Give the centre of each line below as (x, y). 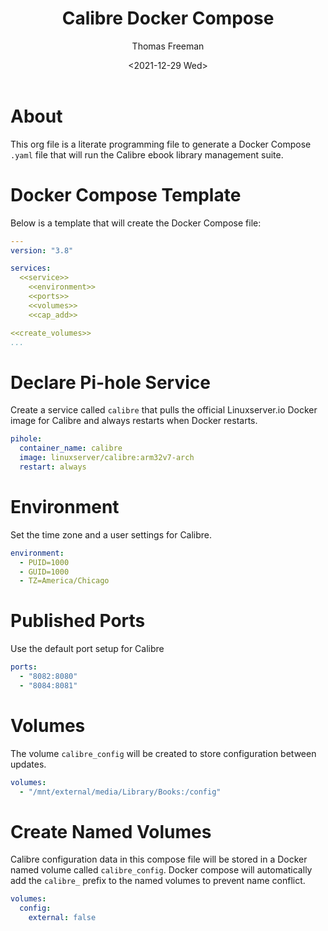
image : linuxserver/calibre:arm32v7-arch (107, 458)
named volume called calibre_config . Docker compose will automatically (161, 870)
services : (31, 268)
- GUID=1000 (44, 572)
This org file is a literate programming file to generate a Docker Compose (161, 144)
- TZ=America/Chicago (64, 581)
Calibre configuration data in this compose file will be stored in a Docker (159, 859)
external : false (62, 918)
